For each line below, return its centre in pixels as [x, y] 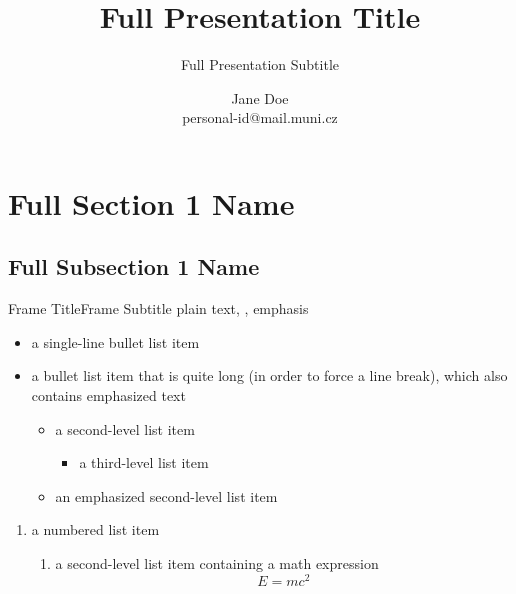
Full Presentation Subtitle [260, 64]
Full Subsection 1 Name [134, 266]
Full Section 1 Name [151, 202]
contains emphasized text [108, 395]
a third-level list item [144, 462]
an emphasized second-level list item [166, 495]
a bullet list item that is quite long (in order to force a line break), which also [269, 375]
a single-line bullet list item [115, 341]
